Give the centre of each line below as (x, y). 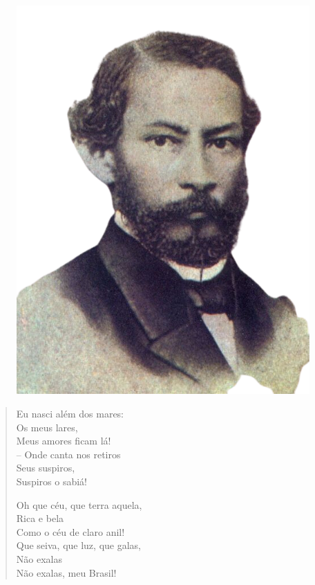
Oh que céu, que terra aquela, (79, 504)
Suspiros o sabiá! (51, 481)
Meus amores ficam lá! (64, 441)
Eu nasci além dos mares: (70, 414)
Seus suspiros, (46, 468)
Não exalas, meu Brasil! (66, 572)
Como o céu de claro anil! (70, 531)
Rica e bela (40, 518)
